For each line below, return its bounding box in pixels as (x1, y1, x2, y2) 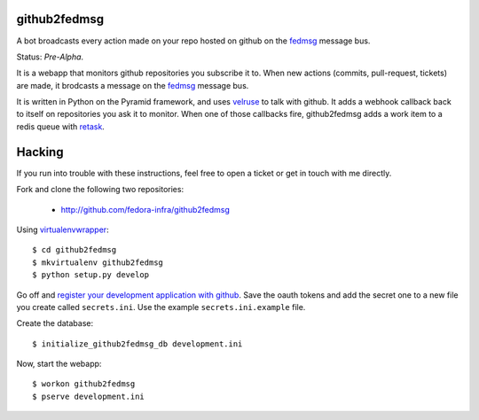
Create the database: (16, 318, 94, 329)
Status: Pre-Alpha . (16, 51, 84, 62)
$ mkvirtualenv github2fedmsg (32, 257, 164, 268)
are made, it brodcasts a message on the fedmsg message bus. (16, 80, 249, 90)
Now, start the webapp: (16, 359, 102, 369)
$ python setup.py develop (32, 270, 150, 280)
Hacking (16, 144, 64, 159)
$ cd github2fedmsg (32, 245, 117, 255)
